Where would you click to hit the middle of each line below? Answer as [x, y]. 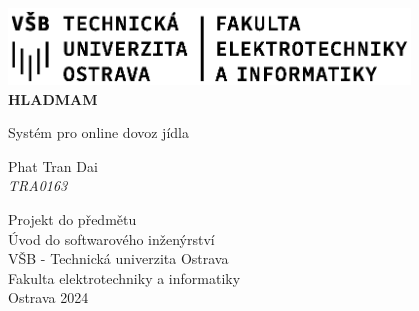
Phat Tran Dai [53, 165]
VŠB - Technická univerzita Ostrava [118, 258]
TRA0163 [38, 185]
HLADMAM [53, 98]
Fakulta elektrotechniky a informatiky [124, 277]
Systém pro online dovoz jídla [98, 132]
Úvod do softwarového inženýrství [111, 238]
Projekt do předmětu [72, 218]
